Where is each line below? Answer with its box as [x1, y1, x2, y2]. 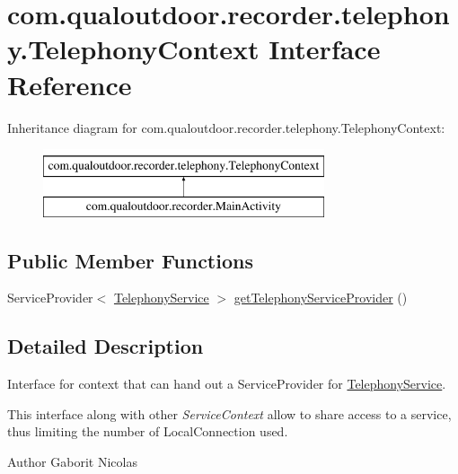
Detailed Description [7, 332, 204, 360]
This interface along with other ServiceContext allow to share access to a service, [7, 404, 452, 423]
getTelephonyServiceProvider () [233, 288, 408, 307]
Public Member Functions [7, 246, 253, 274]
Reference [7, 66, 132, 102]
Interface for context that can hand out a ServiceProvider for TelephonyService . [7, 374, 446, 393]
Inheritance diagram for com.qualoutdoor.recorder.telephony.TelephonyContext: [7, 118, 445, 136]
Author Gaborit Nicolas [7, 452, 137, 471]
